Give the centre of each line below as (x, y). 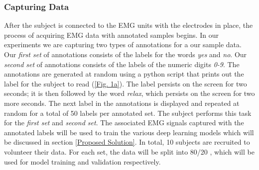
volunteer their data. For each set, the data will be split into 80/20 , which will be (129, 151)
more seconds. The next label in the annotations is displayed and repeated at (122, 103)
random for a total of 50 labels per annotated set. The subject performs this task (128, 113)
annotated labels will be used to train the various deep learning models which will (129, 132)
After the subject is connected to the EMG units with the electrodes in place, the (129, 25)
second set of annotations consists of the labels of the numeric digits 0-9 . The (122, 64)
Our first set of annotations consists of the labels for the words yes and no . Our (126, 54)
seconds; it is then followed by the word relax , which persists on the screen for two (129, 93)
